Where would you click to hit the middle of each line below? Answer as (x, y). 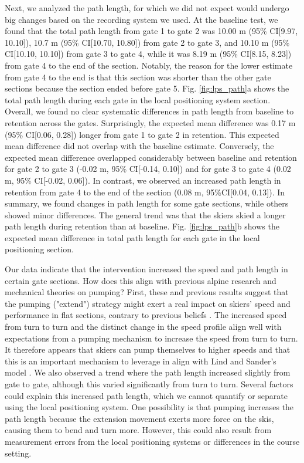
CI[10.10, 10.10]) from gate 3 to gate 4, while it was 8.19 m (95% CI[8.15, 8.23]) (148, 54)
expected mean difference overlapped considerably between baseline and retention (151, 157)
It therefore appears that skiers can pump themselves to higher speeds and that (148, 349)
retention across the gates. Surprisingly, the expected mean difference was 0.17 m (150, 122)
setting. (18, 453)
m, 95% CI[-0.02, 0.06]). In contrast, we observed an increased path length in (143, 180)
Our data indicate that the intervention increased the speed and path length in (146, 269)
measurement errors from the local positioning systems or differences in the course (152, 441)
